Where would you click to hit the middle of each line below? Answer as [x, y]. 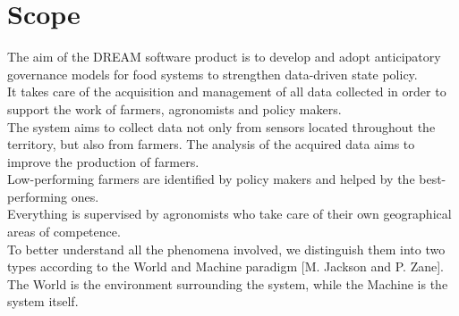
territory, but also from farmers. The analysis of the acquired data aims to [211, 144]
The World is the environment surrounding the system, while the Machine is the [228, 283]
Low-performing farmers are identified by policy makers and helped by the [211, 179]
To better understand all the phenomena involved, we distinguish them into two [226, 249]
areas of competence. [64, 232]
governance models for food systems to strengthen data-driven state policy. [212, 74]
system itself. [43, 301]
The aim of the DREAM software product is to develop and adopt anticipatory [224, 57]
